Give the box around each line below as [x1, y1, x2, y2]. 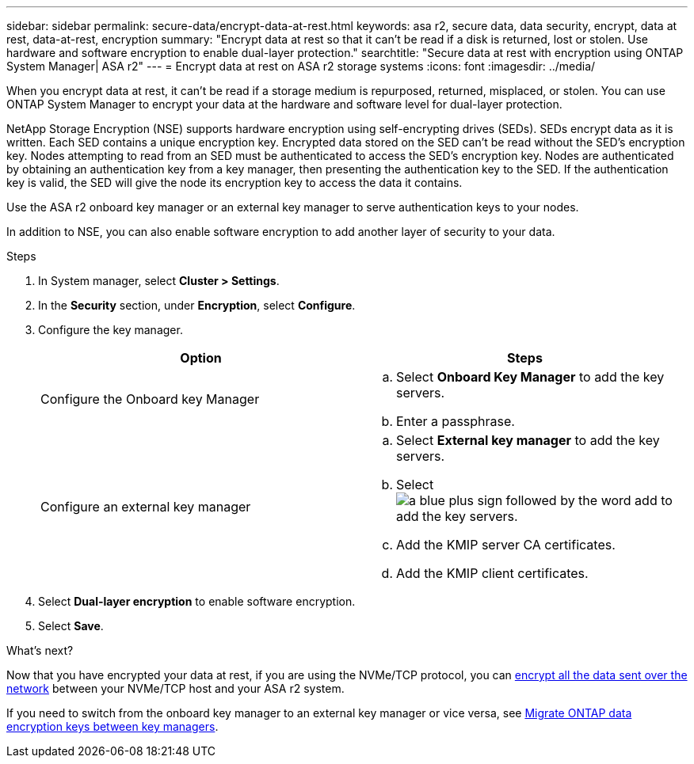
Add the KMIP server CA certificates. [396, 537, 616, 553]
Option [180, 350, 222, 366]
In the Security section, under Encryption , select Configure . [38, 298, 356, 312]
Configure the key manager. [38, 323, 183, 336]
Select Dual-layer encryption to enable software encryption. [38, 595, 356, 608]
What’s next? [6, 644, 74, 657]
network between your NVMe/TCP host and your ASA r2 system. [6, 682, 345, 695]
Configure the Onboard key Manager [40, 391, 260, 407]
